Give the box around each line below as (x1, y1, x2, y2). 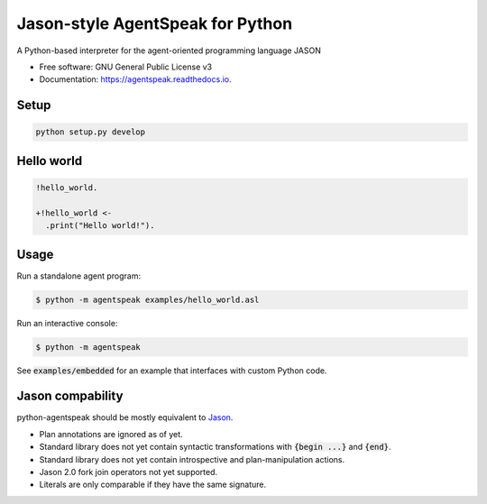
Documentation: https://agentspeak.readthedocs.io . (39, 74, 232, 85)
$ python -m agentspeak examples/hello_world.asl (35, 294, 260, 305)
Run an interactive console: (16, 317, 118, 328)
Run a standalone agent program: (16, 270, 142, 281)
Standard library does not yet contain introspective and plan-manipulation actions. (39, 454, 345, 464)
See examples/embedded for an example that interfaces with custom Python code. (16, 365, 327, 376)
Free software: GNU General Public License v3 (39, 61, 213, 72)
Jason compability (16, 389, 124, 404)
